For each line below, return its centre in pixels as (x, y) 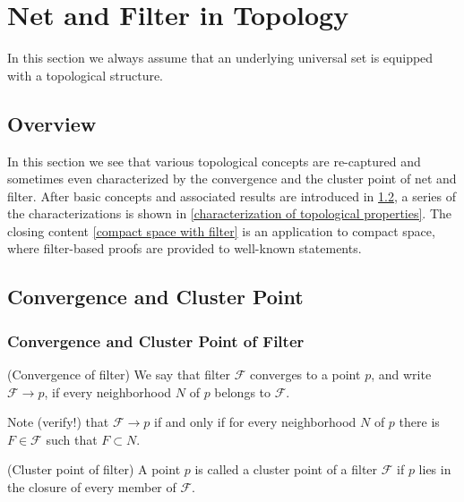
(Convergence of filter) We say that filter (119, 374)
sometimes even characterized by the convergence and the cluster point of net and (232, 179)
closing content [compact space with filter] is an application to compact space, (221, 230)
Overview (52, 123)
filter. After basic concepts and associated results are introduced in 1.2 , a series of (232, 196)
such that (72, 439)
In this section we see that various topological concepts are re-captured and (214, 161)
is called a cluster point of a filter (286, 469)
